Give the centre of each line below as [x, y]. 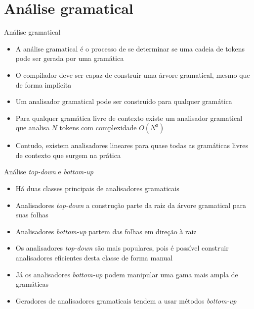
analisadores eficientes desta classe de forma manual [94, 258]
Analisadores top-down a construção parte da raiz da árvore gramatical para [131, 205]
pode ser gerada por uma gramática [70, 58]
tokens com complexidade [98, 128]
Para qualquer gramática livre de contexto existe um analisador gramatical [129, 118]
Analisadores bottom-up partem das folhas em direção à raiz [106, 231]
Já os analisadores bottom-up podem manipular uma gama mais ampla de [127, 274]
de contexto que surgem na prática [68, 155]
